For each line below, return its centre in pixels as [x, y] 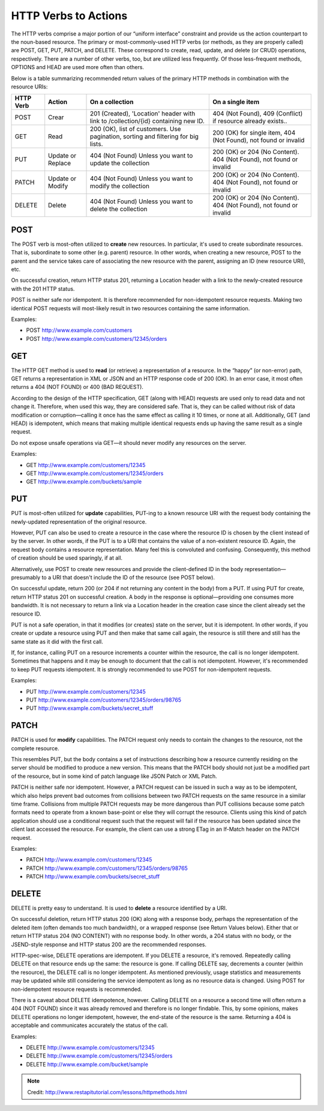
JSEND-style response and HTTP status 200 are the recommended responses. [109, 944]
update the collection [120, 164]
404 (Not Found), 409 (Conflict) [257, 114]
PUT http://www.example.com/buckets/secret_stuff [90, 708]
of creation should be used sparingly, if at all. [67, 558]
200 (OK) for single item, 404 [254, 133]
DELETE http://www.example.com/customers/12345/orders [99, 1056]
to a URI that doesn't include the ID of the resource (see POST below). [128, 577]
